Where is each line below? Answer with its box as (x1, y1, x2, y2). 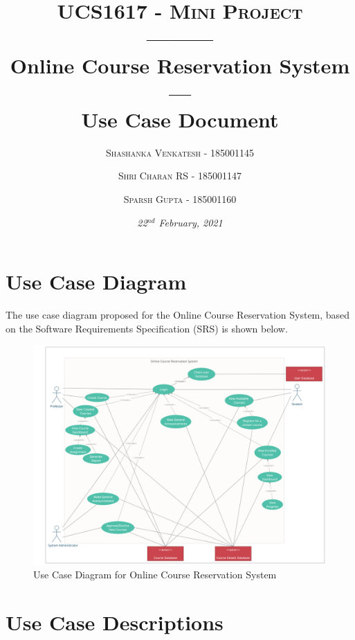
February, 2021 (158, 215, 223, 229)
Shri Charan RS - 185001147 (118, 168, 242, 183)
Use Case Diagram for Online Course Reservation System (33, 567, 277, 582)
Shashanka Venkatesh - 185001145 (105, 145, 255, 159)
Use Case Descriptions (6, 607, 224, 636)
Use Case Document (81, 105, 279, 133)
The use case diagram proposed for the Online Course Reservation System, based (6, 308, 350, 322)
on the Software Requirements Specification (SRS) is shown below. (6, 321, 288, 335)
